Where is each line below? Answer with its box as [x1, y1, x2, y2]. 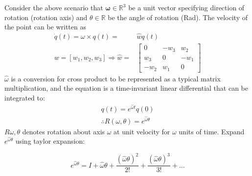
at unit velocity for [114, 126, 170, 136]
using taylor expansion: [15, 136, 85, 146]
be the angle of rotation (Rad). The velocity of [108, 12, 248, 22]
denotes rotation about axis [22, 126, 105, 136]
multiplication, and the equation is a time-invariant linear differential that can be [4, 83, 249, 93]
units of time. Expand [179, 126, 245, 136]
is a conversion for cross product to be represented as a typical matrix [11, 73, 221, 83]
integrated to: [4, 92, 45, 102]
